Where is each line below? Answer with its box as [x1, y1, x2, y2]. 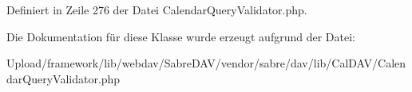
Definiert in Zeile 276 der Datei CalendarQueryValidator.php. [6, 2, 307, 17]
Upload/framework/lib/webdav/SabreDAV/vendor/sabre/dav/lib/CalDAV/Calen [6, 55, 406, 71]
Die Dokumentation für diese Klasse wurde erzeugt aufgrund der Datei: [6, 28, 355, 44]
